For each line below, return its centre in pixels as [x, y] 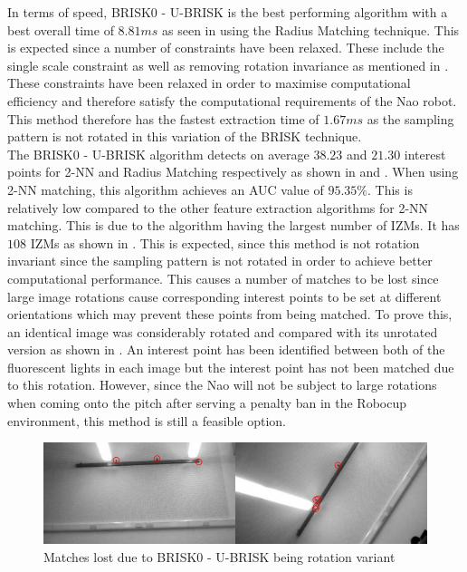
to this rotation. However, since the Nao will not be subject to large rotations [222, 385]
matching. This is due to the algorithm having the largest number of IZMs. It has [233, 225]
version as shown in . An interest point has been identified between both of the [226, 349]
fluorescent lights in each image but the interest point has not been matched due [231, 367]
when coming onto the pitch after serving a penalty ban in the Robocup [207, 403]
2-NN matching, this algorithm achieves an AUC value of [166, 189]
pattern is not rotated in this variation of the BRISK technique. [185, 136]
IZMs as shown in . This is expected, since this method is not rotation [225, 242]
